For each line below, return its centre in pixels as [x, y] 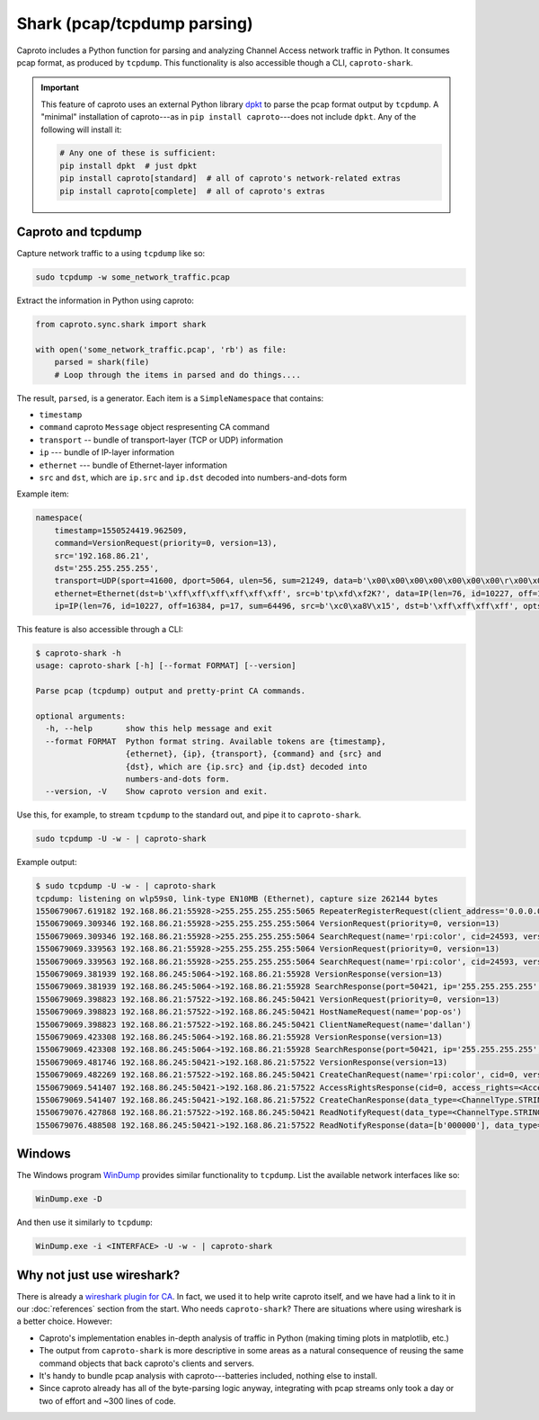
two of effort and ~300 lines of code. [108, 1401]
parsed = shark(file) [102, 362]
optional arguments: [80, 716]
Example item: [43, 494]
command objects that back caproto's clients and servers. [147, 1363]
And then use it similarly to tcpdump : [84, 1222]
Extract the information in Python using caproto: [106, 300]
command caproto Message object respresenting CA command [154, 427]
